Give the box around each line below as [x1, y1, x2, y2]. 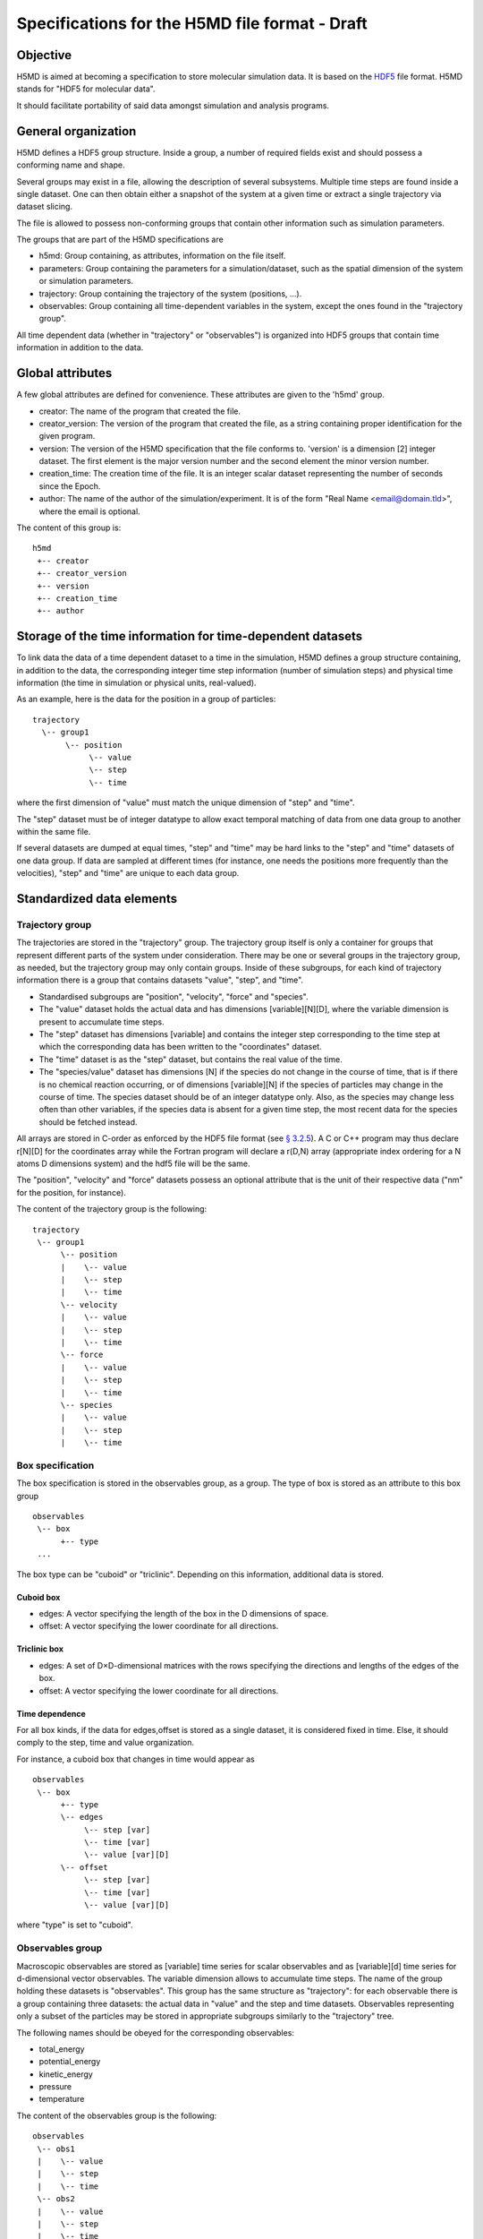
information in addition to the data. [16, 342, 144, 353]
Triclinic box [16, 1643, 64, 1654]
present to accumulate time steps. [38, 1017, 165, 1027]
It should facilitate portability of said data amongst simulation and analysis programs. [16, 99, 330, 111]
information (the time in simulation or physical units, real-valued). [16, 677, 257, 689]
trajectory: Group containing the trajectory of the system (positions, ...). [38, 287, 302, 299]
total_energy [38, 2043, 85, 2055]
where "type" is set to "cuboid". [16, 1919, 133, 1930]
